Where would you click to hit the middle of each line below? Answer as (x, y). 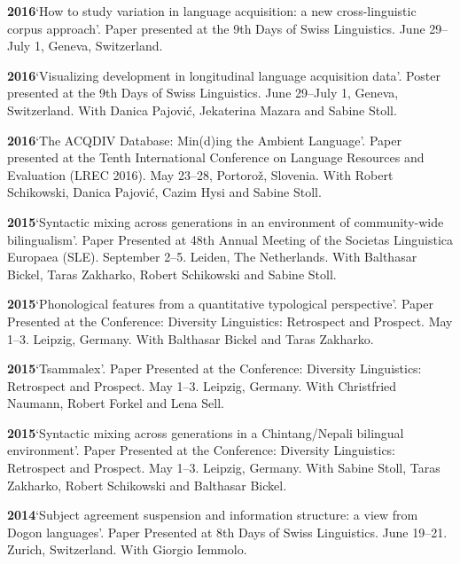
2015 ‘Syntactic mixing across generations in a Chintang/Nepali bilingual (206, 432)
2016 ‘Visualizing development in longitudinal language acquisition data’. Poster (224, 75)
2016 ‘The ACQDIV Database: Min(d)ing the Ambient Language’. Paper (204, 140)
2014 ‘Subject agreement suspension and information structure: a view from (213, 515)
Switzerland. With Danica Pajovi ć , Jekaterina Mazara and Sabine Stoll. (202, 110)
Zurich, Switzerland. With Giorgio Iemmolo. (127, 549)
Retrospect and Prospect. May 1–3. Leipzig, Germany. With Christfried (202, 385)
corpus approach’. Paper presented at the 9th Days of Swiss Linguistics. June (216, 28)
